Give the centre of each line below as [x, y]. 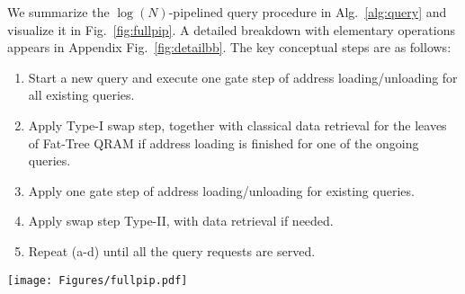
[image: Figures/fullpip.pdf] [98, 280]
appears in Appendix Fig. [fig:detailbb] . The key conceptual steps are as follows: [229, 47]
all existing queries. [81, 95]
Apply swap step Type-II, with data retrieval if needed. [181, 221]
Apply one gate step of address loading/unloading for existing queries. [221, 190]
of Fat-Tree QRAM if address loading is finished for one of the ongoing [224, 143]
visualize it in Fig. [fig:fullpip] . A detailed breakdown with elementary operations [231, 29]
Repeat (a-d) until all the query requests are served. [172, 250]
